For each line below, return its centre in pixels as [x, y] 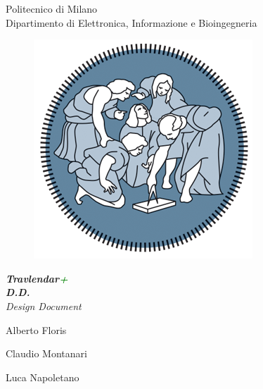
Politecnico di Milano [52, 8]
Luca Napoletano [43, 377]
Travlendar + [37, 278]
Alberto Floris [36, 329]
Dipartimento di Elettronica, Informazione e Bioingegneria [131, 22]
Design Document [44, 305]
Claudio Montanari [46, 353]
